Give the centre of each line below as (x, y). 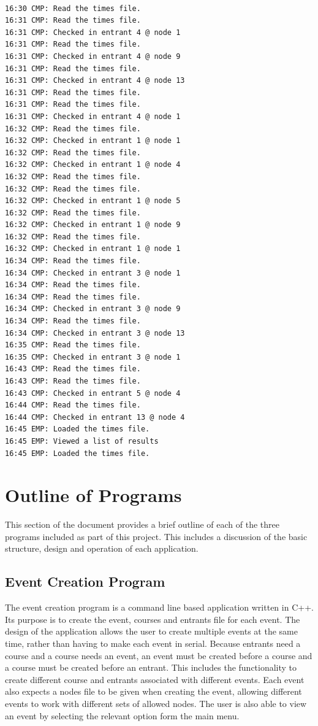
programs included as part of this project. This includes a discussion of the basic (156, 536)
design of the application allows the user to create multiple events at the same (151, 631)
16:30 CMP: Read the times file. (73, 8)
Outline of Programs (93, 495)
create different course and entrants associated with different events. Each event (155, 679)
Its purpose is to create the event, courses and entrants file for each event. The (153, 619)
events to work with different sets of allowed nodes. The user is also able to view (156, 704)
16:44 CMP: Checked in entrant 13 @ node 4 (95, 417)
